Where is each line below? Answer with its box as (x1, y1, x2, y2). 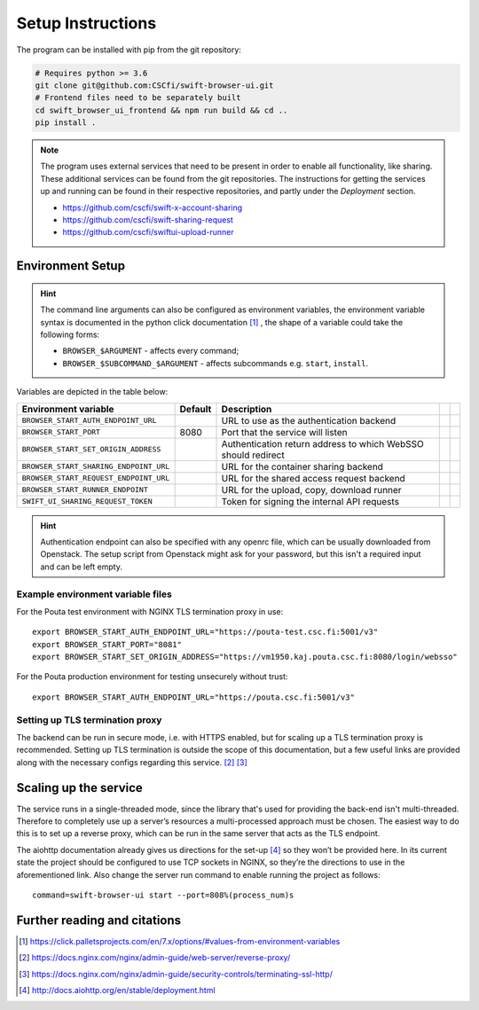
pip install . (35, 118, 97, 128)
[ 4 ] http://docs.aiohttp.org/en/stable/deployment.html (19, 985, 216, 996)
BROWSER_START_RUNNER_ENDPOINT (21, 485, 148, 495)
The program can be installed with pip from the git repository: (16, 44, 241, 55)
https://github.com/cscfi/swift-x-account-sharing (62, 202, 243, 213)
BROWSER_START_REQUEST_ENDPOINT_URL (21, 474, 170, 483)
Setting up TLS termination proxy (16, 714, 162, 726)
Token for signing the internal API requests (221, 495, 399, 507)
